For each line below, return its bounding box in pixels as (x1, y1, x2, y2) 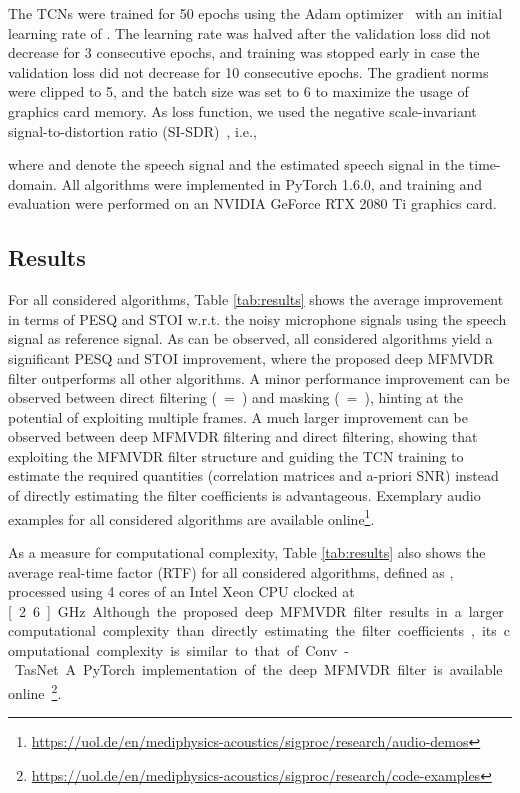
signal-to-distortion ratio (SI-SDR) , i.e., (8, 120, 257, 141)
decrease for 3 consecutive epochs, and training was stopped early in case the (8, 42, 480, 63)
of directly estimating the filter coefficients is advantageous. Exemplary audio (8, 485, 481, 506)
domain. (8, 173, 58, 194)
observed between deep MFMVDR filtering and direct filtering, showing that (8, 426, 478, 447)
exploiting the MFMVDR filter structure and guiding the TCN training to (8, 445, 464, 466)
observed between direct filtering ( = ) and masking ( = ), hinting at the (8, 387, 463, 408)
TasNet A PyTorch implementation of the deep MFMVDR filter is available (14, 659, 503, 680)
